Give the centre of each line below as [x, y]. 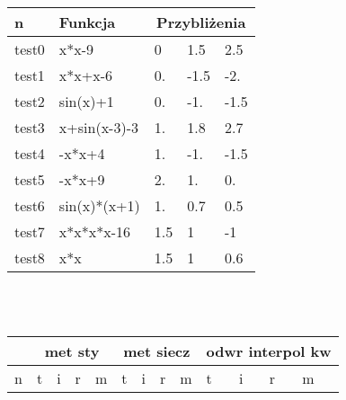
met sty [72, 351]
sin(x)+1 [86, 101]
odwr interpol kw [269, 351]
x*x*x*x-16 [94, 231]
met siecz [157, 351]
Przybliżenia [201, 22]
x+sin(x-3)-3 [98, 127]
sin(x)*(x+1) [99, 205]
